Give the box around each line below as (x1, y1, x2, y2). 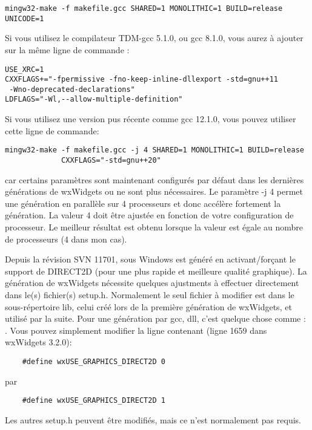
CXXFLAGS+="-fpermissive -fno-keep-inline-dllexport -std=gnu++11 (5, 75, 279, 84)
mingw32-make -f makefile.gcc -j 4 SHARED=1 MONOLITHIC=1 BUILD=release (5, 146, 304, 155)
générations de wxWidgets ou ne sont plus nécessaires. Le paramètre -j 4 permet (5, 185, 304, 198)
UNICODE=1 (5, 14, 44, 23)
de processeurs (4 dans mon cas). (5, 232, 127, 245)
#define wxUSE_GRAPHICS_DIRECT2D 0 (22, 357, 165, 366)
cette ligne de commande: (5, 124, 99, 137)
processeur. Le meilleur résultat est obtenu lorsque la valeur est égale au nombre (5, 221, 304, 233)
